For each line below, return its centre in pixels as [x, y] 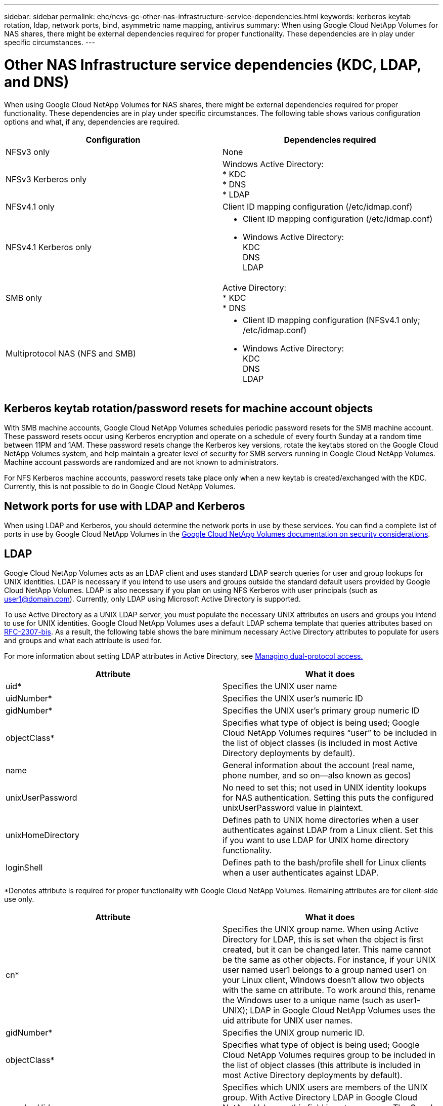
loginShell [24, 868]
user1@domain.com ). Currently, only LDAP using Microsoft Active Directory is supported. [152, 599]
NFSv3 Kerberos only [46, 179]
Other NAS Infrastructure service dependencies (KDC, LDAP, [213, 65]
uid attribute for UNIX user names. [288, 1021]
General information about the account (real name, [319, 765]
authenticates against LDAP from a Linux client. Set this [328, 830]
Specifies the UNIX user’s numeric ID [293, 699]
